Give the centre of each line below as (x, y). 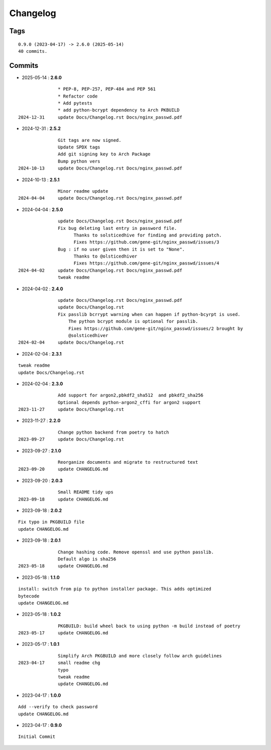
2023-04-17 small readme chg (59, 663)
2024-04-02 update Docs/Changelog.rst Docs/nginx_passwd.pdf (100, 270)
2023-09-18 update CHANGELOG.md (63, 499)
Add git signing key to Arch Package (104, 154)
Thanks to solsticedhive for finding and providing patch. (148, 235)
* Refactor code (78, 96)
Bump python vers (79, 161)
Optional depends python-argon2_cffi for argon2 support (129, 402)
